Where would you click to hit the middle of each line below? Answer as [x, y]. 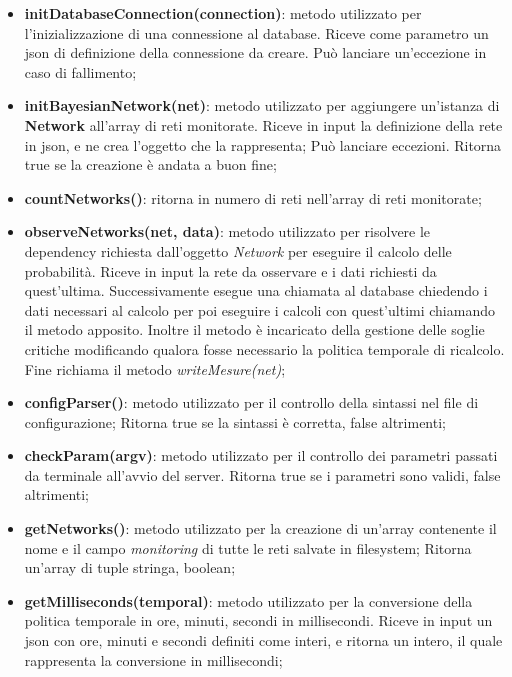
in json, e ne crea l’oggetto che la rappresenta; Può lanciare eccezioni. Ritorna [263, 144]
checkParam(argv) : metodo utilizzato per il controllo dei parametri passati [261, 455]
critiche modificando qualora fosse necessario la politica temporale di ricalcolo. [264, 348]
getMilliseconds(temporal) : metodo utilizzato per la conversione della [248, 600]
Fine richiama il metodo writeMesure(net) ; [155, 368]
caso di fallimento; [80, 71]
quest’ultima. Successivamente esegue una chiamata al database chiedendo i [256, 290]
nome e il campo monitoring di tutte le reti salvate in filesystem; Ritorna [248, 547]
